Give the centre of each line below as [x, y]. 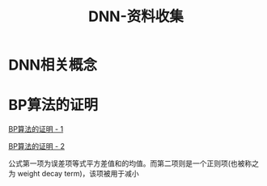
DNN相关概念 [53, 65]
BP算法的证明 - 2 [36, 146]
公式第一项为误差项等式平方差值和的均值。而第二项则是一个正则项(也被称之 [134, 163]
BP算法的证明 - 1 [36, 129]
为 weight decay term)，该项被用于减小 [74, 174]
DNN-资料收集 [136, 17]
